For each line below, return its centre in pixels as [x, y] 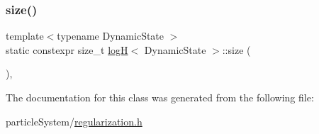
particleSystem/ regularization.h [74, 121]
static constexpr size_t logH [67, 49]
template [25, 36]
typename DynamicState [111, 36]
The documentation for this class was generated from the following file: [160, 97]
